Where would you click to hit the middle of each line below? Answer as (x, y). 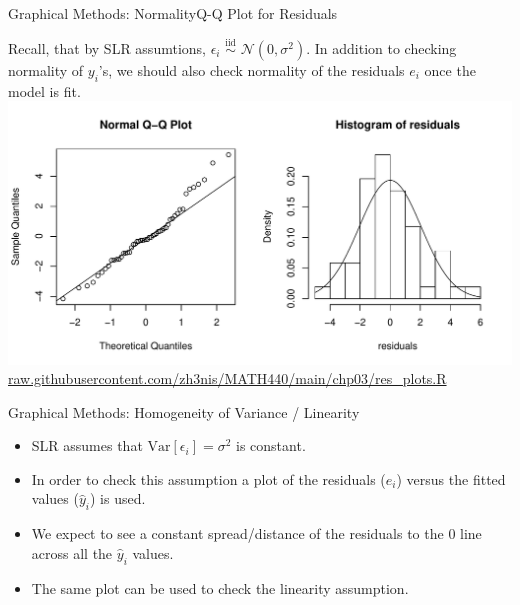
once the (450, 69)
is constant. (271, 445)
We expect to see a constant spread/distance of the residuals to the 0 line (256, 533)
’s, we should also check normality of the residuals (251, 69)
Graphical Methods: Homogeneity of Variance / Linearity (184, 411)
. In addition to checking (381, 47)
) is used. (117, 498)
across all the (72, 552)
